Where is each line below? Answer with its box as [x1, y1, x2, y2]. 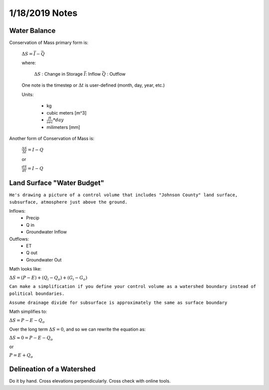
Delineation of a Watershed [9, 365, 96, 374]
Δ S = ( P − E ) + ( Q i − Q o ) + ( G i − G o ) [9, 274, 88, 281]
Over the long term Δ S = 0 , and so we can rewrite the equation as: [9, 326, 146, 332]
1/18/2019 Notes [9, 7, 78, 18]
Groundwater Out [26, 257, 62, 262]
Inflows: [9, 208, 26, 214]
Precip [26, 215, 40, 221]
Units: [21, 91, 34, 97]
